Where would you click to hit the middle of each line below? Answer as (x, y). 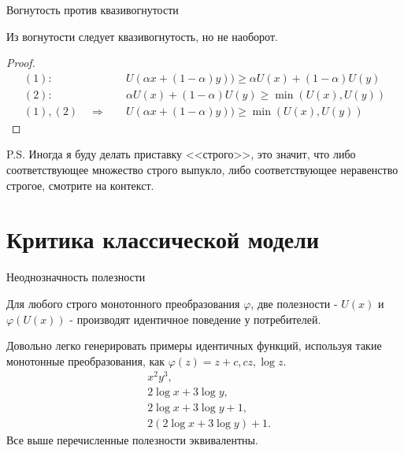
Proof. (21, 63)
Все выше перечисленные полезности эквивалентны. (132, 439)
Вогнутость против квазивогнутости (93, 9)
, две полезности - (294, 303)
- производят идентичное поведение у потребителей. (195, 319)
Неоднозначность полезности (76, 277)
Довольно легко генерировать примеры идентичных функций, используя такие (194, 345)
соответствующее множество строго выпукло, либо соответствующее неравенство (202, 170)
